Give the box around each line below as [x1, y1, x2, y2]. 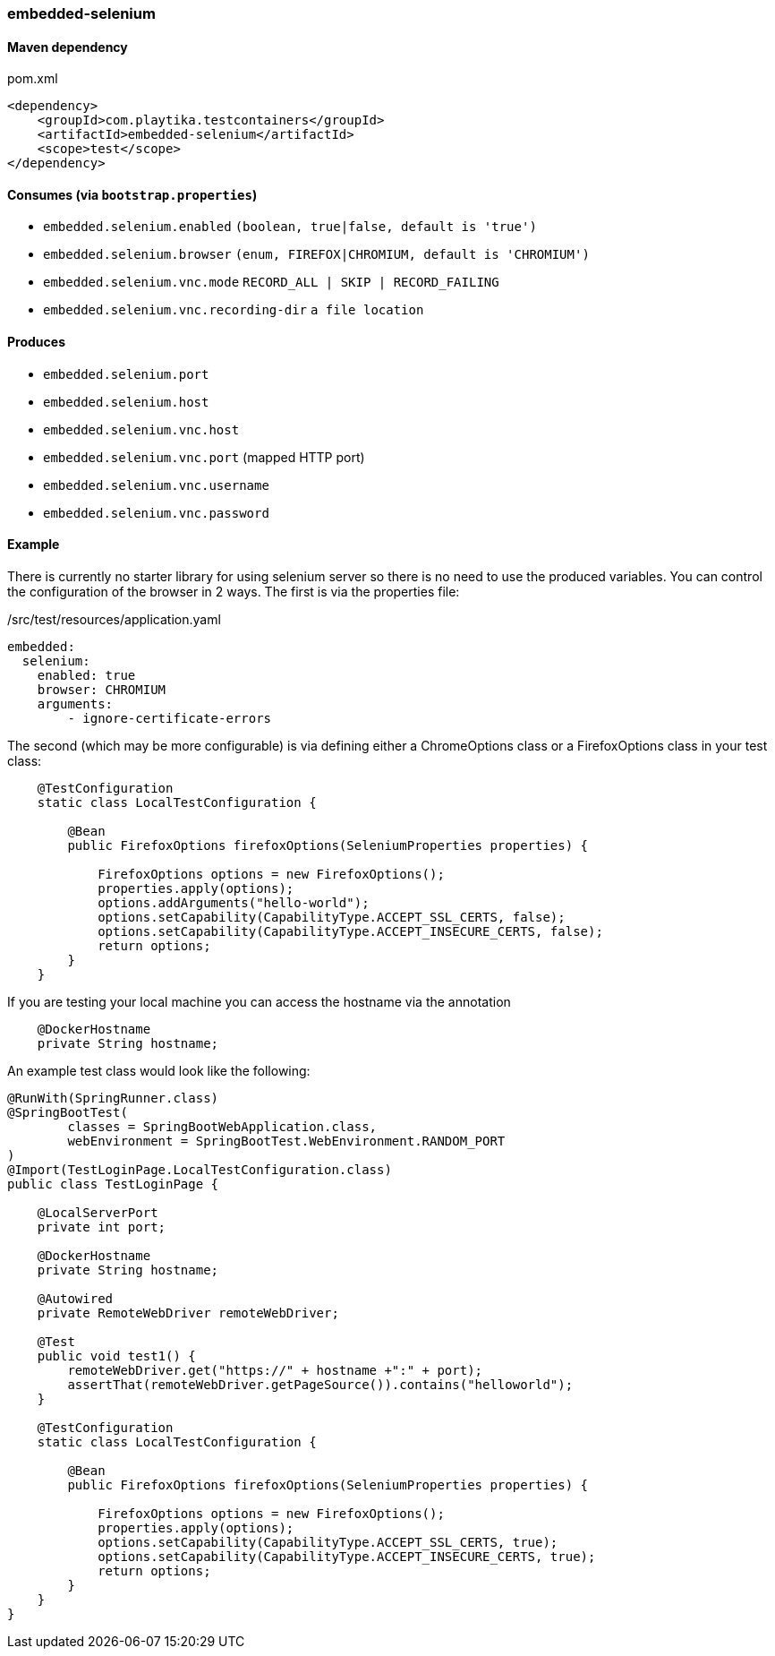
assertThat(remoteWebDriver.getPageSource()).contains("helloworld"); [67, 1377, 574, 1392]
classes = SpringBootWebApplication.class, [67, 1119, 378, 1134]
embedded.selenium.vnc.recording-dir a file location [43, 303, 424, 318]
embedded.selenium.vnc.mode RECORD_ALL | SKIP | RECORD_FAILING [43, 275, 499, 290]
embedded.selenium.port [43, 366, 209, 382]
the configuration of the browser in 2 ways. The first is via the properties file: [7, 583, 460, 599]
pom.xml [7, 71, 58, 87]
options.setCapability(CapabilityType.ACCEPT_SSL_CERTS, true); [98, 1534, 558, 1549]
